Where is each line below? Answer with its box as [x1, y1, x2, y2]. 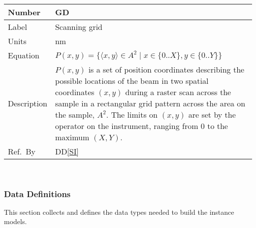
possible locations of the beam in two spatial [55, 75, 209, 86]
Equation [8, 50, 39, 61]
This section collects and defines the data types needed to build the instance [4, 206, 234, 217]
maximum [55, 131, 90, 143]
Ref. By [8, 146, 36, 157]
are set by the [188, 109, 236, 120]
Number [8, 6, 41, 18]
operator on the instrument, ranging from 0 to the [55, 120, 228, 131]
